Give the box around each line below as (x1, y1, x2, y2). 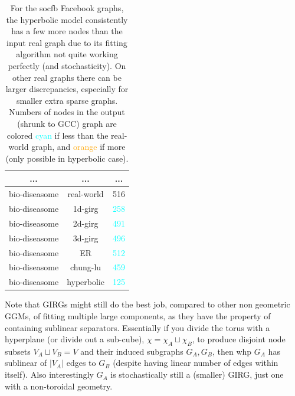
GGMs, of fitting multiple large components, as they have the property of (5, 309, 271, 322)
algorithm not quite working (16, 48, 118, 60)
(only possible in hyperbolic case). (5, 152, 129, 164)
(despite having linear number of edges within (113, 356, 278, 369)
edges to (66, 356, 96, 369)
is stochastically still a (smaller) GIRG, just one (110, 368, 284, 381)
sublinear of (5, 356, 47, 369)
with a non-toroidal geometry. (5, 379, 113, 392)
